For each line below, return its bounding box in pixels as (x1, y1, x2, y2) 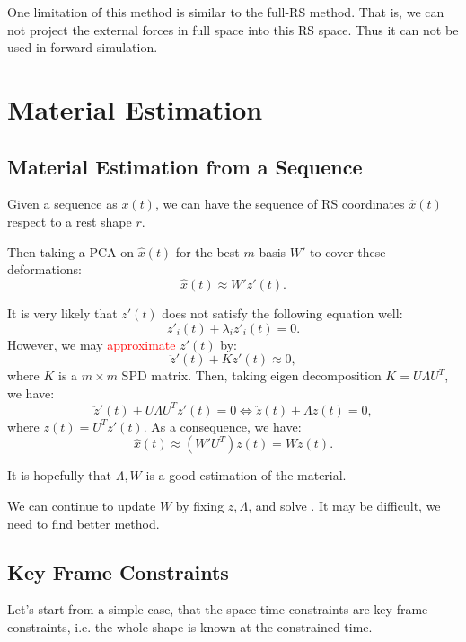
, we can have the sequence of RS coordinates (154, 194, 405, 213)
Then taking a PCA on (7, 242, 134, 261)
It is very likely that (7, 303, 118, 322)
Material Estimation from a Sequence (7, 152, 363, 180)
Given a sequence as (7, 194, 118, 213)
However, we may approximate (7, 334, 176, 353)
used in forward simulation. (7, 38, 158, 57)
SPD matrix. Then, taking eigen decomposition (121, 366, 382, 385)
